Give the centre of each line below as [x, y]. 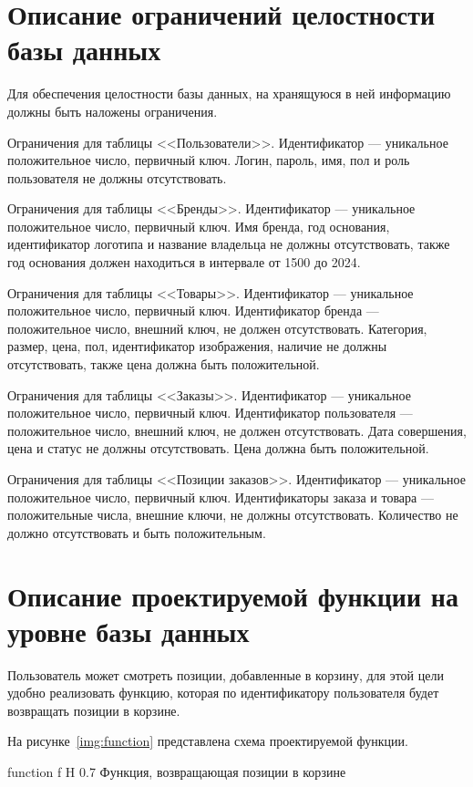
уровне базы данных [129, 631]
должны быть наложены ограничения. [113, 111]
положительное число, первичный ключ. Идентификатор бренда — [193, 311]
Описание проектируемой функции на [233, 595]
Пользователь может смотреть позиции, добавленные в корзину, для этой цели [226, 674]
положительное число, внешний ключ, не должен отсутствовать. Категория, [217, 328]
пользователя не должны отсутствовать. [117, 177]
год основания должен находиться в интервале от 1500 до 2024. [184, 262]
